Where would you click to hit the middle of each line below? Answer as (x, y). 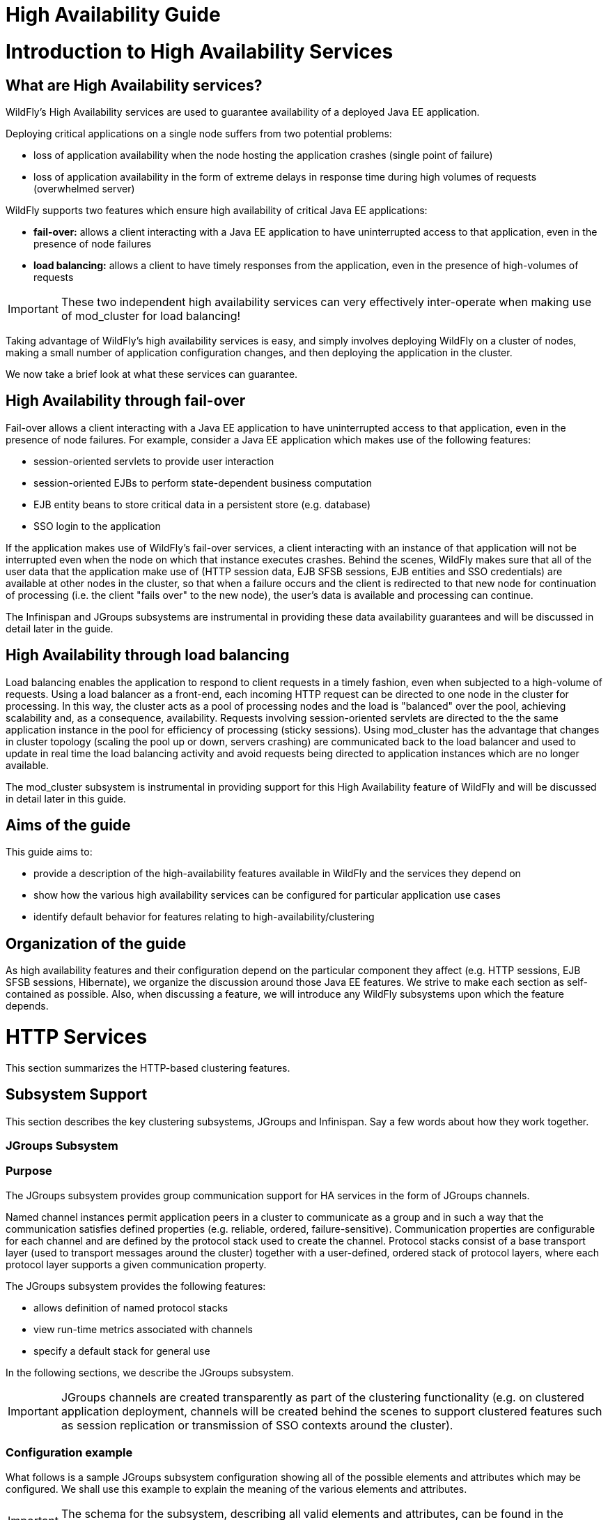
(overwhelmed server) (84, 188)
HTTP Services (77, 1037)
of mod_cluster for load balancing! (151, 316)
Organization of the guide (96, 943)
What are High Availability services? (134, 85)
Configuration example (69, 1453)
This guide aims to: (49, 852)
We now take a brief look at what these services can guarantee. (152, 374)
